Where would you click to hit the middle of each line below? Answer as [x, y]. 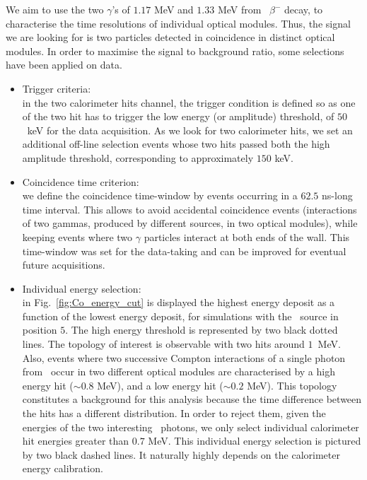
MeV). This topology [292, 385]
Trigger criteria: [57, 88]
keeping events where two [77, 236]
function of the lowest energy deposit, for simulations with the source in [180, 316]
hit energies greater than [76, 441]
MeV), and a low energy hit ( [160, 385]
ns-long [337, 195]
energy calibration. [63, 468]
